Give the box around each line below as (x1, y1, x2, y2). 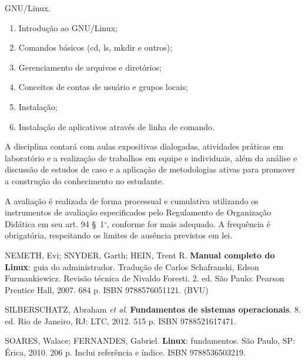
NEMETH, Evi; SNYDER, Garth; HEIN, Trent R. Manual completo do (5, 248, 275, 261)
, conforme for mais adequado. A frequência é (107, 217, 270, 230)
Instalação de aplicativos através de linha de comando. (18, 120, 214, 132)
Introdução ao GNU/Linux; (18, 21, 118, 34)
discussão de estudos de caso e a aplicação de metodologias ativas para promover (5, 163, 296, 175)
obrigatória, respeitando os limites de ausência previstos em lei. (5, 229, 233, 241)
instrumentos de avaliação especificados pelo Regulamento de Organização (5, 206, 272, 218)
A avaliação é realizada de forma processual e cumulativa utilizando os (5, 194, 259, 207)
